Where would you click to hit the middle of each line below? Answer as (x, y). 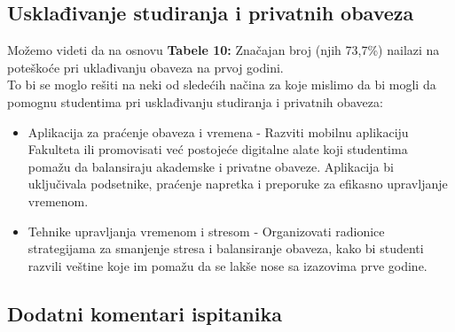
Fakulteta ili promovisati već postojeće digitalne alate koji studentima (218, 149)
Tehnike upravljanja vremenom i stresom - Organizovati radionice (206, 231)
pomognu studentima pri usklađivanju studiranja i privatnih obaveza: (195, 101)
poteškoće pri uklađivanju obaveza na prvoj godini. (145, 67)
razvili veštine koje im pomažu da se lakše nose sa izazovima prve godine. (227, 265)
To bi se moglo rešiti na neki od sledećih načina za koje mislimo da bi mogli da (222, 85)
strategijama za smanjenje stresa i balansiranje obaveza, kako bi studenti (226, 248)
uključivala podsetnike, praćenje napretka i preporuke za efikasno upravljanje (238, 184)
